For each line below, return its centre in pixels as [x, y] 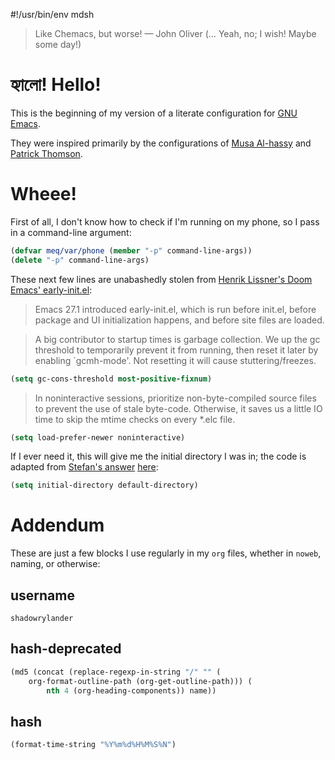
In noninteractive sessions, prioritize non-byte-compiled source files [175, 398]
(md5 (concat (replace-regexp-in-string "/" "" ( [116, 672]
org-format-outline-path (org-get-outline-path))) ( [140, 681]
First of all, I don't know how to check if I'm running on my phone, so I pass [165, 221]
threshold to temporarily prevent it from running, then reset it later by [176, 350]
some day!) [58, 44]
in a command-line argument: [71, 232]
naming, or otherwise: [55, 564]
